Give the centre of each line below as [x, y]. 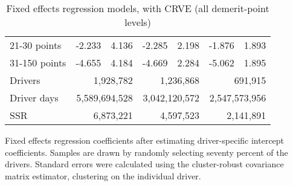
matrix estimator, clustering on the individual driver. [103, 175]
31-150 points [38, 63]
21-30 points [36, 45]
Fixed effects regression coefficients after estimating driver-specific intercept [145, 140]
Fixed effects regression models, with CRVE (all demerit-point [138, 8]
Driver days [34, 98]
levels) [138, 22]
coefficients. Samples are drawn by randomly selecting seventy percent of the [146, 152]
